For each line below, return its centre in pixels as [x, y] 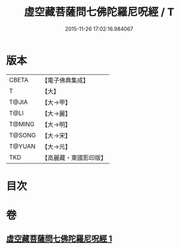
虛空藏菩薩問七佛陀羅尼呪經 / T [99, 12]
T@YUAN [22, 146]
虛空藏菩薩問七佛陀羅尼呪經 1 [59, 239]
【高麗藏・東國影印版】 [74, 158]
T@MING [22, 124]
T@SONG [23, 135]
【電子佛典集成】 [66, 80]
